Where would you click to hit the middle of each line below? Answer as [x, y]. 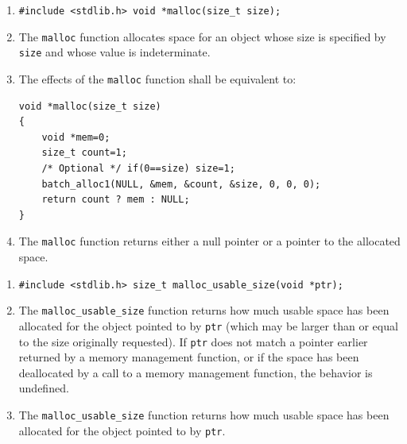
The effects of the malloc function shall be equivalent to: [157, 78]
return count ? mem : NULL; [116, 200]
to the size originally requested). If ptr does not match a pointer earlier [193, 341]
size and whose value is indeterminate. [114, 52]
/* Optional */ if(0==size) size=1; [138, 168]
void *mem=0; [76, 137]
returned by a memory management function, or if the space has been [189, 357]
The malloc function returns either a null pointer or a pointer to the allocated [209, 241]
